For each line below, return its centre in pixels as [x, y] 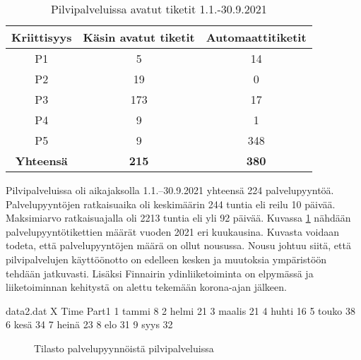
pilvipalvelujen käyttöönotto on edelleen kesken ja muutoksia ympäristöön [166, 259]
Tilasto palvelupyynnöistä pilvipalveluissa [124, 348]
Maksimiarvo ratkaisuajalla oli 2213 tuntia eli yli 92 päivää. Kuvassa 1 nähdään [178, 218]
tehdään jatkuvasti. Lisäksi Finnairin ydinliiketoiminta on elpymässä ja [160, 273]
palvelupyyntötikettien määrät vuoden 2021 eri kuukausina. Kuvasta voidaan [173, 231]
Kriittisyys [42, 37]
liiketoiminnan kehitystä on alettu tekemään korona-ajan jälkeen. [146, 287]
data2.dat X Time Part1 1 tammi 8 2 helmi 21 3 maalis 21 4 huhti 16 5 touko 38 [180, 310]
